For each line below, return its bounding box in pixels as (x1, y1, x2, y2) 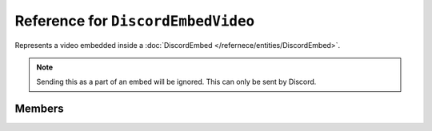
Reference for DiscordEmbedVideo (14, 12, 255, 30)
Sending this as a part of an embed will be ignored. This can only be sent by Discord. (36, 77, 317, 87)
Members (14, 102, 64, 116)
